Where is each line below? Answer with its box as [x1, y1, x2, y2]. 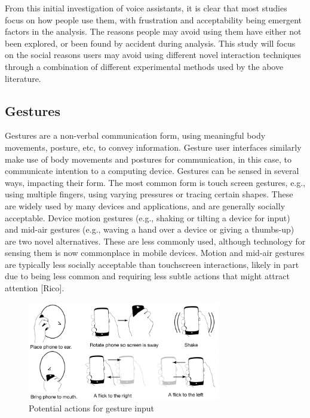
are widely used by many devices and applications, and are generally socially [5, 199, 286, 212]
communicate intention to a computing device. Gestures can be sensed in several [5, 164, 299, 177]
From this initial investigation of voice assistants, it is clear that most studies [5, 2, 287, 14]
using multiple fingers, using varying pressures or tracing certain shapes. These [5, 188, 293, 200]
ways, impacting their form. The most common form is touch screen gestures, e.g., [5, 176, 306, 188]
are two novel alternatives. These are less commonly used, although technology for [5, 234, 306, 247]
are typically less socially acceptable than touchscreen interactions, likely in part [5, 258, 299, 270]
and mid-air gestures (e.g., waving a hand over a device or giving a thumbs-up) [5, 223, 294, 236]
